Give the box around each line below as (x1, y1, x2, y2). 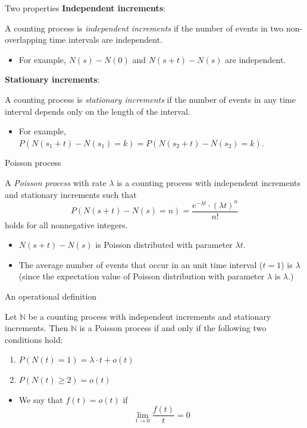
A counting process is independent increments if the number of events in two (5, 21, 284, 34)
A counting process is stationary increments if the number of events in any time (5, 93, 296, 105)
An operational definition (5, 290, 97, 303)
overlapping (5, 33, 47, 46)
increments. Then (5, 322, 68, 334)
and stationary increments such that (5, 188, 137, 200)
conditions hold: (5, 333, 63, 345)
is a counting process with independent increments (117, 176, 300, 188)
